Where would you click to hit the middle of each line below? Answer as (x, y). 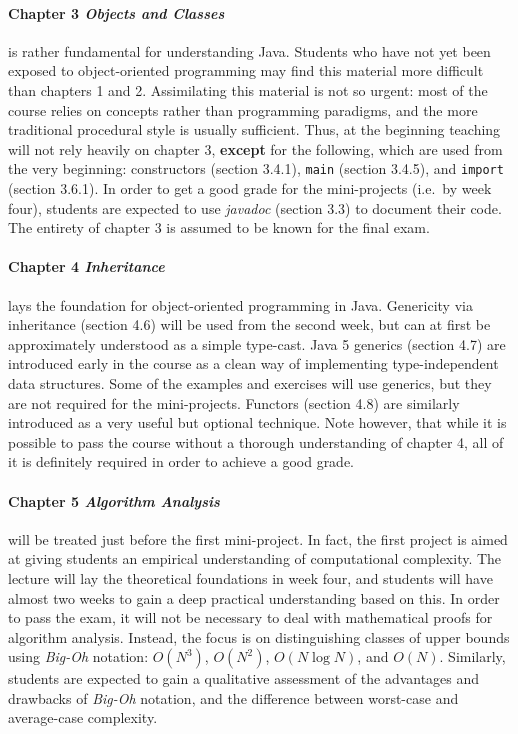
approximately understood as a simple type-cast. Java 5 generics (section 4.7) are (257, 343)
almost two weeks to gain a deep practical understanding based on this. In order (254, 597)
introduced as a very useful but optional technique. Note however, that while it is (257, 422)
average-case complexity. (83, 717)
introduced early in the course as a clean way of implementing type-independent (253, 363)
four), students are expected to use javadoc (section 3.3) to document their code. (255, 207)
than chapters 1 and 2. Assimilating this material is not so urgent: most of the (248, 89)
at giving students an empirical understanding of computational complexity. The (255, 558)
